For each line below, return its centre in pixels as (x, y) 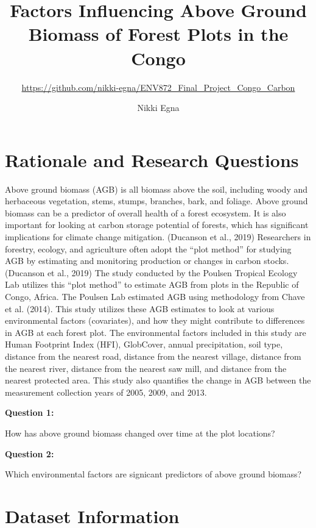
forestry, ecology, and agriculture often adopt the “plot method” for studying (148, 248)
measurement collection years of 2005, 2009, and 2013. (106, 392)
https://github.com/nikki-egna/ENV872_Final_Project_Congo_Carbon (158, 87)
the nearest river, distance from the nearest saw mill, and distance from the (146, 368)
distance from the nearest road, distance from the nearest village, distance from (153, 356)
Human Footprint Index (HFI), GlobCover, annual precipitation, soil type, (144, 344)
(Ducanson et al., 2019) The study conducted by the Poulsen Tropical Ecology (151, 272)
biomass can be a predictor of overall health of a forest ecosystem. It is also (146, 212)
